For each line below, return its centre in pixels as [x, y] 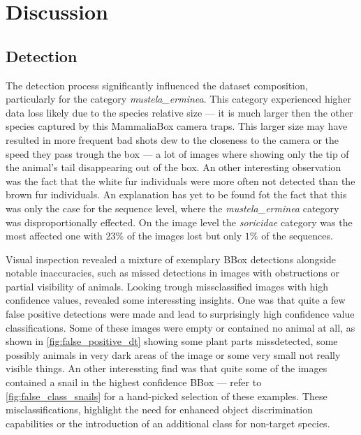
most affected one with [54, 236]
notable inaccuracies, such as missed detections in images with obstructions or [172, 273]
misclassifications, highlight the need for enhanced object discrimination [159, 410]
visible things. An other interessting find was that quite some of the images [167, 368]
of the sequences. [297, 236]
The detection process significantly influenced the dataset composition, [157, 85]
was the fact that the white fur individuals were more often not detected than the [180, 180]
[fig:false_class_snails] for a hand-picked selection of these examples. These [167, 396]
